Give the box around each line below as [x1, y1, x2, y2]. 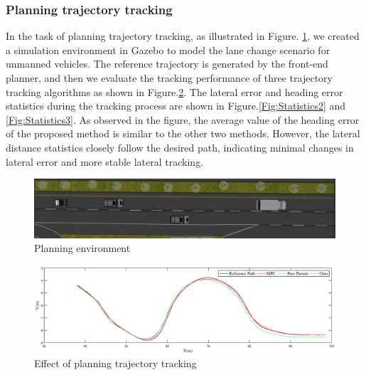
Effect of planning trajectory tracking [34, 355, 197, 370]
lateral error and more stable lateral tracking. [6, 154, 204, 169]
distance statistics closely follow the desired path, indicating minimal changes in [6, 139, 354, 154]
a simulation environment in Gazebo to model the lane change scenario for [6, 42, 330, 57]
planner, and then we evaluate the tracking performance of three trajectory [6, 70, 333, 85]
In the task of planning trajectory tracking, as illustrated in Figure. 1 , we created [6, 28, 360, 43]
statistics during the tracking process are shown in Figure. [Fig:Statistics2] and [6, 98, 346, 113]
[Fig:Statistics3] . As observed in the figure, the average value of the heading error [6, 112, 360, 127]
